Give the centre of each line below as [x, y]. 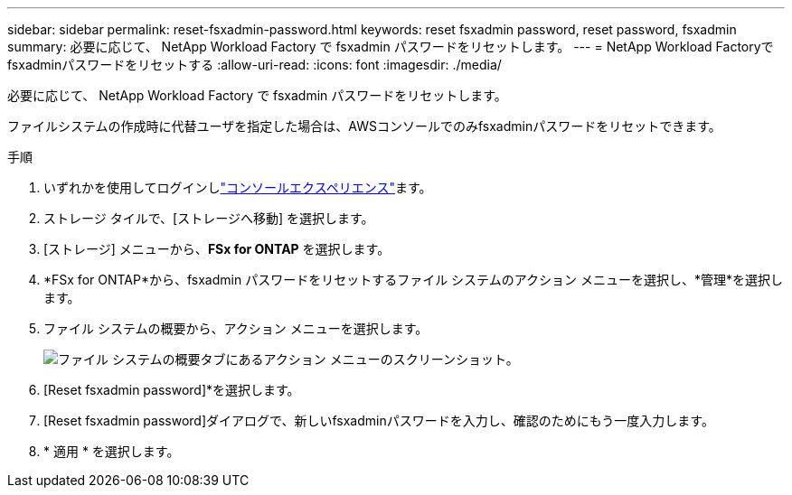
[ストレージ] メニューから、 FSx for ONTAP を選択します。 [217, 249]
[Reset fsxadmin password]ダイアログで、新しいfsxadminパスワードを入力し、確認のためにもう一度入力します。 [379, 420]
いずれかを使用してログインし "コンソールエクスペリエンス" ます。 [238, 187]
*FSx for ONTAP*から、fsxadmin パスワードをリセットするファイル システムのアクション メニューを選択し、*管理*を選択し [413, 280]
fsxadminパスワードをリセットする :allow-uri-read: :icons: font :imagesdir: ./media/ [255, 65]
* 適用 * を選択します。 [112, 451]
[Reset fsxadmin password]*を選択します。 [172, 390]
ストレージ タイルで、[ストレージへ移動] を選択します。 [209, 218]
